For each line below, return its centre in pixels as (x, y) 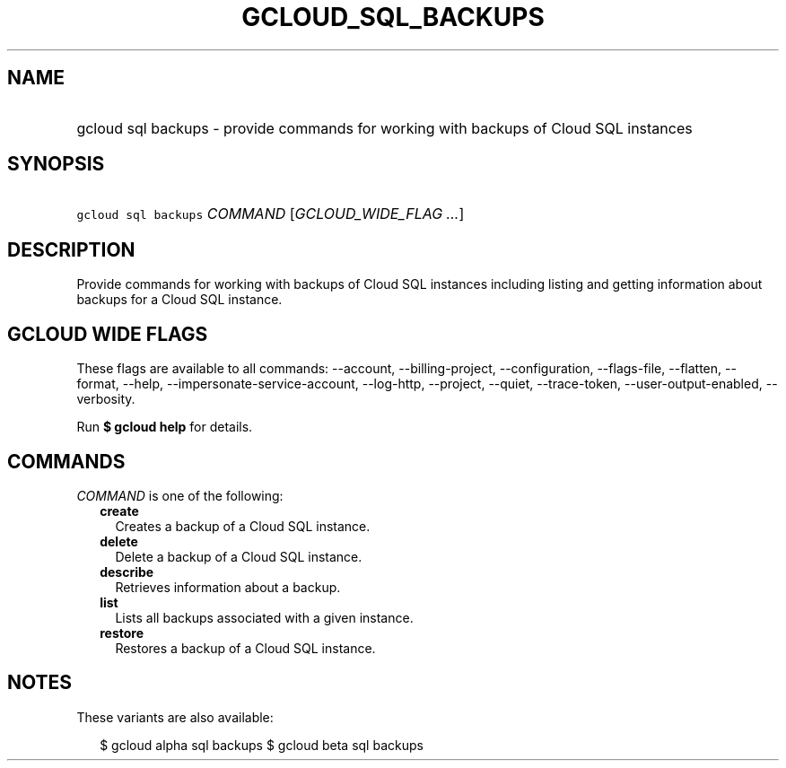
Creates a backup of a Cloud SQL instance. (243, 526)
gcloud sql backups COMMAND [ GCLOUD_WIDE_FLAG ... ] (271, 214)
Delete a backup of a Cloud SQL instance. (239, 556)
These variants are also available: (175, 717)
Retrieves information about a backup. (228, 587)
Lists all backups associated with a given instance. (264, 617)
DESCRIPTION (71, 249)
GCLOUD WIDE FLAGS (108, 334)
